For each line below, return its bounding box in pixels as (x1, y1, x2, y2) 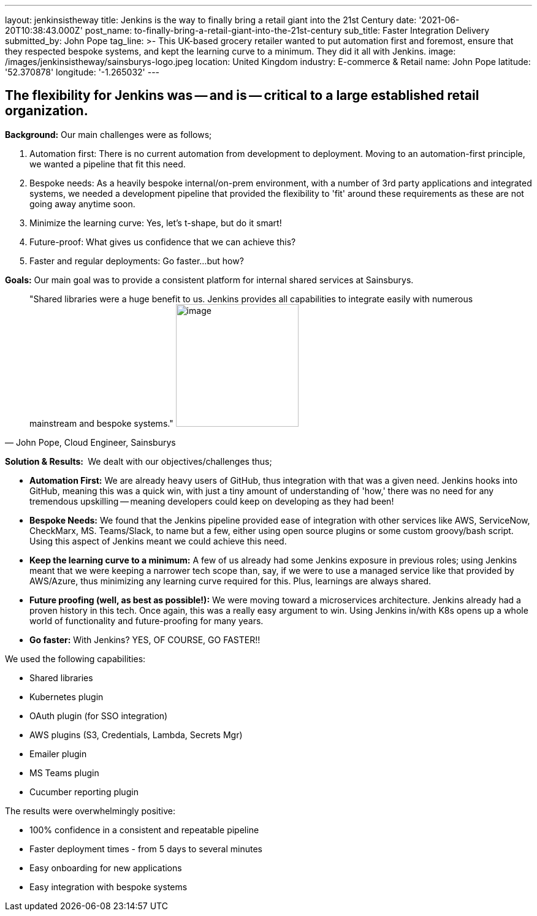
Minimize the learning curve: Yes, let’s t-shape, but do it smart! (29, 217, 282, 228)
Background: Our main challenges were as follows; (5, 129, 212, 140)
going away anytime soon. (29, 198, 135, 209)
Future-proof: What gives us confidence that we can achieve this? (29, 236, 296, 247)
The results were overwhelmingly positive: (5, 805, 175, 816)
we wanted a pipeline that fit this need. (29, 158, 186, 169)
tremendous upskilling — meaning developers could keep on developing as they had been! (29, 495, 394, 506)
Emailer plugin (29, 748, 87, 759)
